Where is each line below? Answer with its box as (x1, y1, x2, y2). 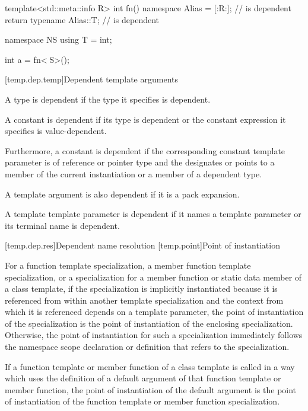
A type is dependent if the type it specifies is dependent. (5, 93, 211, 105)
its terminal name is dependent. (5, 219, 120, 231)
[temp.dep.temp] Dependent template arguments (5, 73, 178, 85)
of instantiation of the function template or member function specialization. (5, 395, 280, 407)
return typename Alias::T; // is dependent (5, 13, 160, 26)
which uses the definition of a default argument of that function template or (5, 372, 281, 384)
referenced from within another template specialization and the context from (5, 294, 284, 306)
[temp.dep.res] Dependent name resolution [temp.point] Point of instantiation (5, 239, 280, 251)
